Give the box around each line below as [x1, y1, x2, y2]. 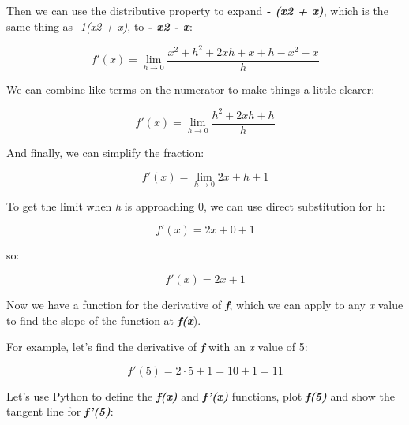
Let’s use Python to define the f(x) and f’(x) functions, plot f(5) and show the [6, 387, 395, 404]
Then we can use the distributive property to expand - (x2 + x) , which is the [6, 2, 388, 18]
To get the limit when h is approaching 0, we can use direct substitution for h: [6, 197, 385, 214]
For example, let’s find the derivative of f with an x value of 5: [6, 338, 308, 355]
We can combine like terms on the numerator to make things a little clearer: [6, 80, 375, 97]
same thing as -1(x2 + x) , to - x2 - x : [6, 17, 193, 34]
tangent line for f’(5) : [6, 403, 114, 419]
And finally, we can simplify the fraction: [6, 144, 204, 160]
